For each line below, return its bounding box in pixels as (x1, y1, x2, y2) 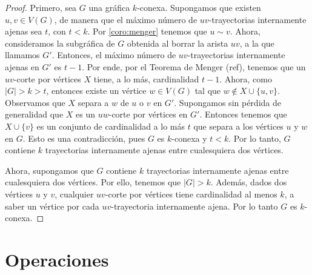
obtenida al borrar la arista (127, 36, 228, 49)
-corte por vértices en (108, 108, 188, 121)
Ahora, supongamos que (5, 164, 94, 176)
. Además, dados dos (210, 176, 287, 188)
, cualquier (55, 187, 94, 200)
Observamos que (5, 96, 65, 108)
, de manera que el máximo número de (54, 13, 197, 25)
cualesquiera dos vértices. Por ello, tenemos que (5, 176, 181, 188)
